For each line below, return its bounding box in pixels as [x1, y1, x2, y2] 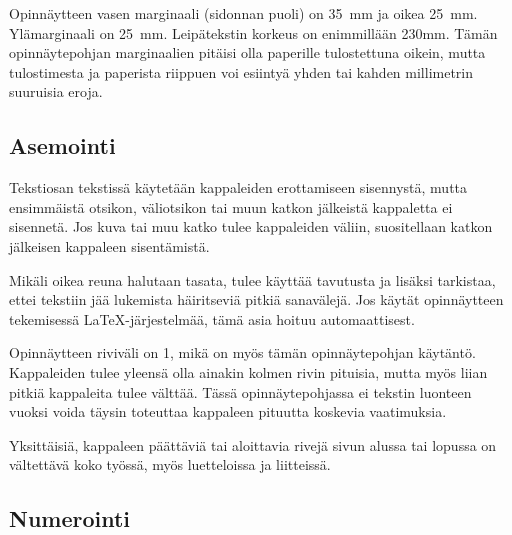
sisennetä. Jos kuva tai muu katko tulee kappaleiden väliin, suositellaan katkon [9, 216, 493, 237]
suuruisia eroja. [9, 81, 103, 102]
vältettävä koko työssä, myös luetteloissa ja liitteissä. [9, 454, 331, 475]
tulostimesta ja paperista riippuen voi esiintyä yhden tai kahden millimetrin [9, 61, 474, 82]
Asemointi [9, 130, 116, 161]
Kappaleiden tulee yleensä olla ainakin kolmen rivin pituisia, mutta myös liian [9, 361, 488, 382]
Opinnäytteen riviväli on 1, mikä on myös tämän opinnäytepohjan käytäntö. [9, 342, 476, 363]
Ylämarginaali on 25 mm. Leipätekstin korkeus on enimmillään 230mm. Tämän [9, 22, 498, 43]
